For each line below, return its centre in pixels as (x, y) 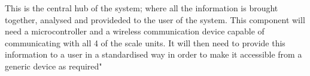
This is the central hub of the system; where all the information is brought (142, 8)
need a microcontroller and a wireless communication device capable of (135, 31)
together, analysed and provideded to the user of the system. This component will (155, 19)
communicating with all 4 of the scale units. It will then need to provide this (145, 42)
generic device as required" (54, 66)
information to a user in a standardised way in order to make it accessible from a (154, 54)
